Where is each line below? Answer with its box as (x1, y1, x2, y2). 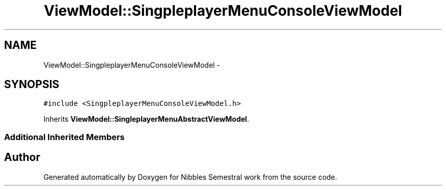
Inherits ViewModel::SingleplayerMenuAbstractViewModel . (43, 115, 249, 124)
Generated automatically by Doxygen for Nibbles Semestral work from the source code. (43, 172, 338, 181)
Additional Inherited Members (4, 131, 125, 142)
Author (4, 151, 40, 164)
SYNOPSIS (4, 78, 60, 91)
